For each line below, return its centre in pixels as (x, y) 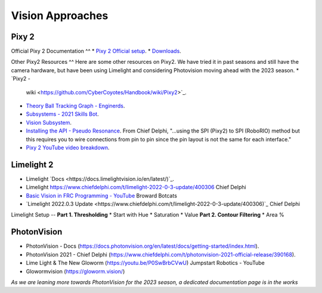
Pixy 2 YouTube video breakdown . (68, 147)
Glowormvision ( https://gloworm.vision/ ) (75, 271)
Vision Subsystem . (49, 122)
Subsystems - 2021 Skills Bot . (62, 114)
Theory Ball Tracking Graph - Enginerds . (75, 106)
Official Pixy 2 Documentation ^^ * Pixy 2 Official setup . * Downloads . (96, 51)
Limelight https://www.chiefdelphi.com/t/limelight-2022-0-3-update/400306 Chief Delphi (136, 187)
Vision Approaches (60, 16)
